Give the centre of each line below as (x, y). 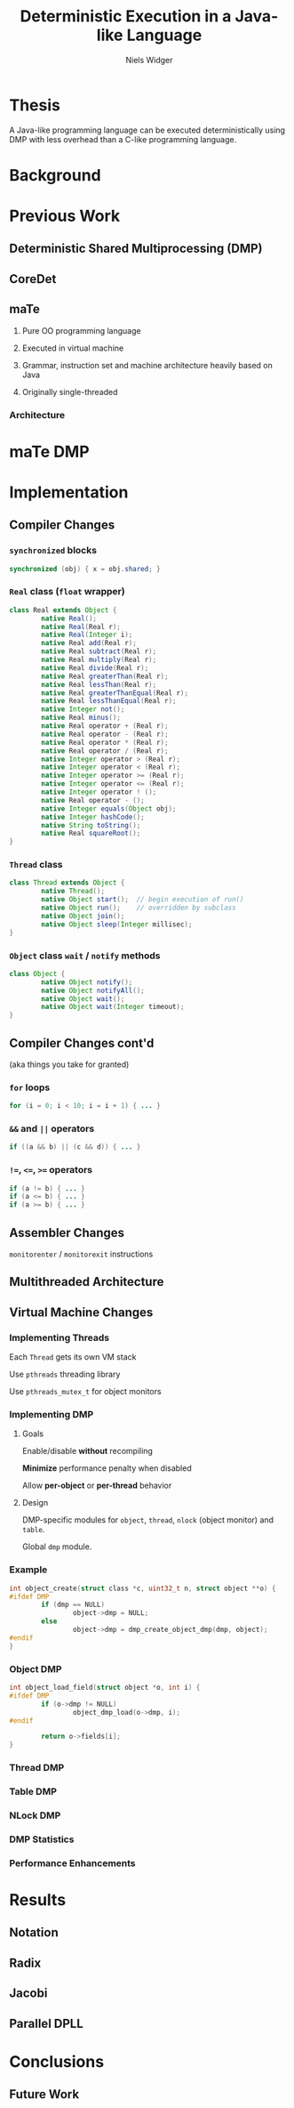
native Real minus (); (81, 718)
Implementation (69, 492)
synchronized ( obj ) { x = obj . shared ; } (85, 569)
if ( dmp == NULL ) (73, 1605)
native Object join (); (83, 916)
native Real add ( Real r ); (89, 643)
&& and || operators (52, 1129)
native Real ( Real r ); (81, 626)
